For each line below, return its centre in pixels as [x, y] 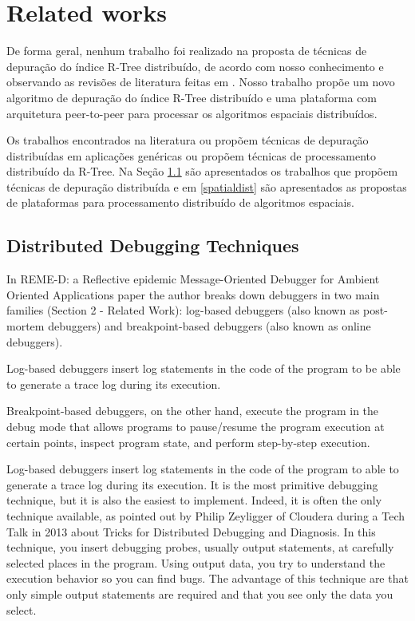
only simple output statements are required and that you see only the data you [200, 593]
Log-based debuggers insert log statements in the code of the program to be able [204, 368]
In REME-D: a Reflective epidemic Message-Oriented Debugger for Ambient [193, 279]
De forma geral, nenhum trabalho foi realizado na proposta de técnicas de [187, 51]
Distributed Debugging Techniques [153, 245]
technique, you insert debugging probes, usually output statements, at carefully [200, 547]
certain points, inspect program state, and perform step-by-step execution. [188, 442]
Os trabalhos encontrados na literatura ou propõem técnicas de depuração [188, 140]
